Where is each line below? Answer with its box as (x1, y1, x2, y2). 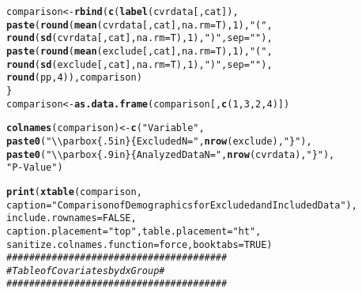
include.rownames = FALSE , (6, 212, 137, 224)
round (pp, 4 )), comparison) (6, 72, 142, 84)
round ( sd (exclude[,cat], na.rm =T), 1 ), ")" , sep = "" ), (6, 58, 273, 70)
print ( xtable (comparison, (6, 186, 142, 197)
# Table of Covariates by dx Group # (6, 265, 165, 276)
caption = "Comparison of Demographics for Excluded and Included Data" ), (6, 199, 357, 211)
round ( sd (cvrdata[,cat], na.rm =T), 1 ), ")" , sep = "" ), (6, 32, 273, 44)
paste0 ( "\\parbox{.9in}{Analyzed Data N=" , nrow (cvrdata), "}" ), (6, 148, 335, 160)
